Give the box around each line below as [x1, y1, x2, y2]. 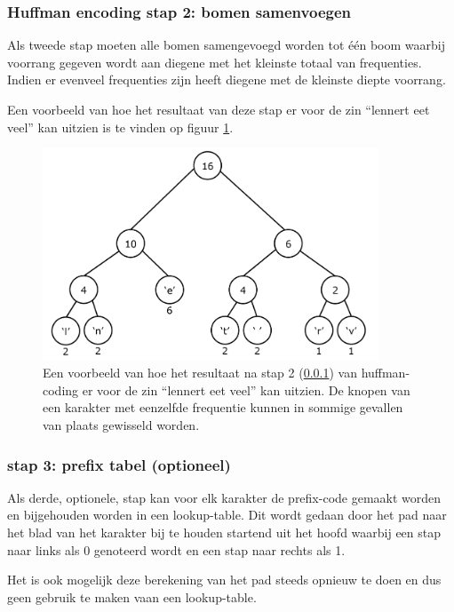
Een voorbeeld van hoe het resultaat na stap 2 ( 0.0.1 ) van [43, 363, 357, 382]
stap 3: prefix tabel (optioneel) [7, 453, 231, 475]
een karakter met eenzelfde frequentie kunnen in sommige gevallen [43, 398, 403, 417]
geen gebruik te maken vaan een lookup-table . [7, 587, 257, 606]
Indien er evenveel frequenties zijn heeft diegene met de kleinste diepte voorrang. [7, 70, 446, 89]
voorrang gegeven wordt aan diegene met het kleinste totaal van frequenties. [7, 52, 422, 71]
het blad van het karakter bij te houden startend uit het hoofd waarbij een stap [7, 523, 442, 542]
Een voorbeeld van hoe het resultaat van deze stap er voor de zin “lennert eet [7, 100, 430, 118]
